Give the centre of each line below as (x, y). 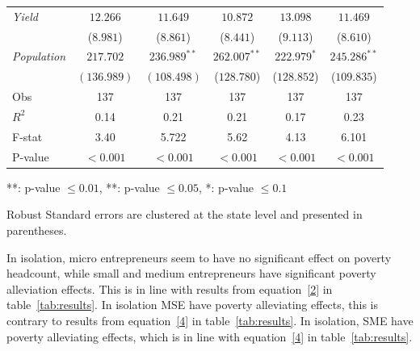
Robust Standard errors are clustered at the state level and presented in (185, 214)
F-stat (27, 136)
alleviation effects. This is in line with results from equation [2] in (170, 288)
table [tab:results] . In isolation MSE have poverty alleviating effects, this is (193, 305)
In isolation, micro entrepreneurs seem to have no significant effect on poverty (199, 257)
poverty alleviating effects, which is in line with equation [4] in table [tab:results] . (210, 336)
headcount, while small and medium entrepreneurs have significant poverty (191, 273)
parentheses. (37, 230)
